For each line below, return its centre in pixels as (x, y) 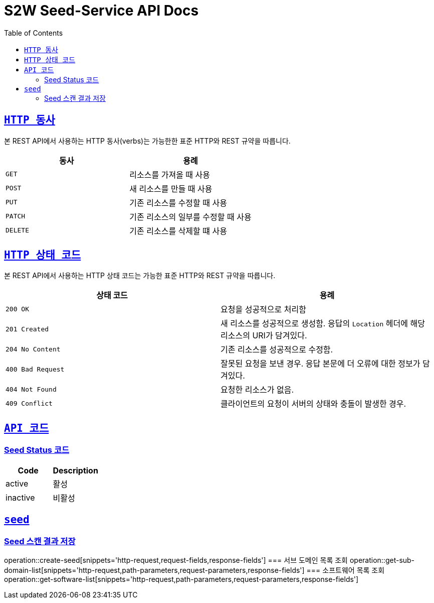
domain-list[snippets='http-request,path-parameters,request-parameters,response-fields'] (154, 570)
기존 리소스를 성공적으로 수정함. (277, 350)
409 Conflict (29, 403)
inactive (20, 497)
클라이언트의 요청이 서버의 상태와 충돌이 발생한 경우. (313, 404)
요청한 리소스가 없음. (257, 390)
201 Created (27, 329)
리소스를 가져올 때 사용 (170, 174)
